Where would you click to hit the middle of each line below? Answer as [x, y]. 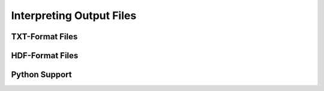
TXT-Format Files [44, 37]
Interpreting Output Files [74, 15]
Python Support [41, 75]
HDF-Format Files [45, 56]
